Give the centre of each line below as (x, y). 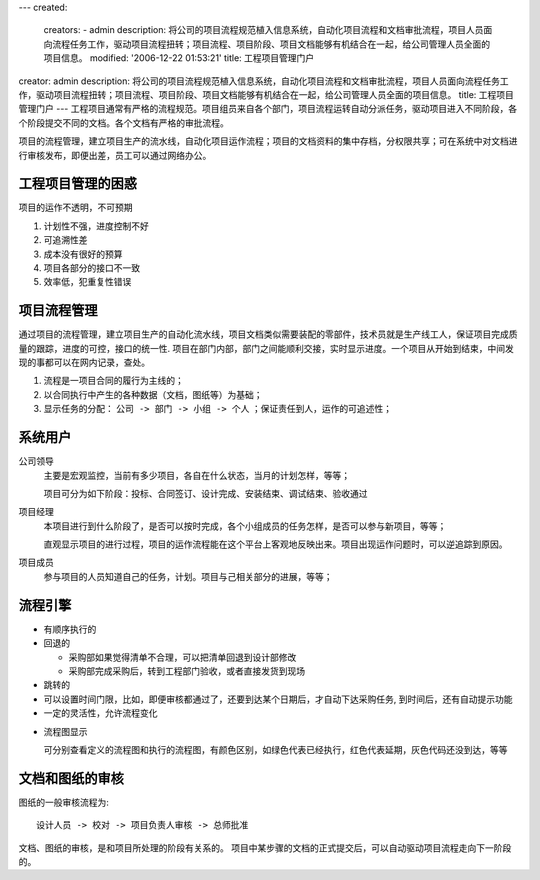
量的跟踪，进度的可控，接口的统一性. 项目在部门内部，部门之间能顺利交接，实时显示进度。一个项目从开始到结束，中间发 (266, 348)
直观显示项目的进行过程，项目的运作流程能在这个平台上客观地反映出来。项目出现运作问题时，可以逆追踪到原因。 (275, 544)
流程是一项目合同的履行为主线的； (113, 381)
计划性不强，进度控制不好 (96, 226)
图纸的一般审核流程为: (64, 802)
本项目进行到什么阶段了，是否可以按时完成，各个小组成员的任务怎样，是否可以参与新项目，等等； (245, 526)
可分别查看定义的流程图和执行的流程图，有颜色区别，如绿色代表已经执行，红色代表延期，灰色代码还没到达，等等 (275, 749)
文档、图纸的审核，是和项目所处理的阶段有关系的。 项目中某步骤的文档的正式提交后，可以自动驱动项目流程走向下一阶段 (265, 847)
